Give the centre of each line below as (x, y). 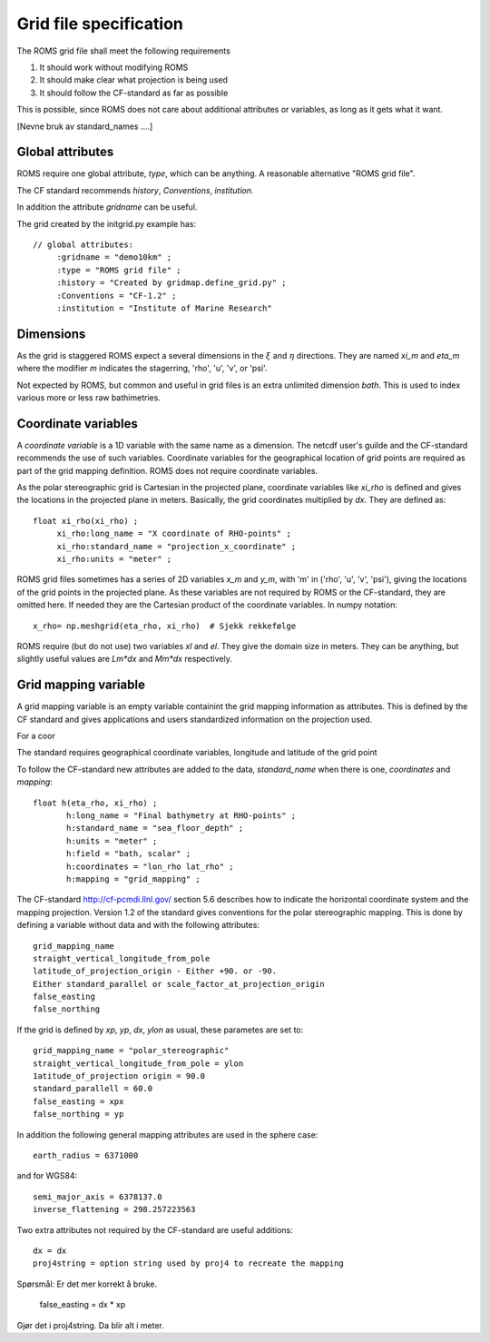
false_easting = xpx (78, 1101)
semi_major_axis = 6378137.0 (98, 1197)
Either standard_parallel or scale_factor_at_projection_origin (179, 984)
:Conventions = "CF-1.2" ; (117, 296)
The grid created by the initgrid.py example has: (107, 223)
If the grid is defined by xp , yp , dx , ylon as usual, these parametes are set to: (160, 1030)
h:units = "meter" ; (112, 841)
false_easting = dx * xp (83, 1305)
